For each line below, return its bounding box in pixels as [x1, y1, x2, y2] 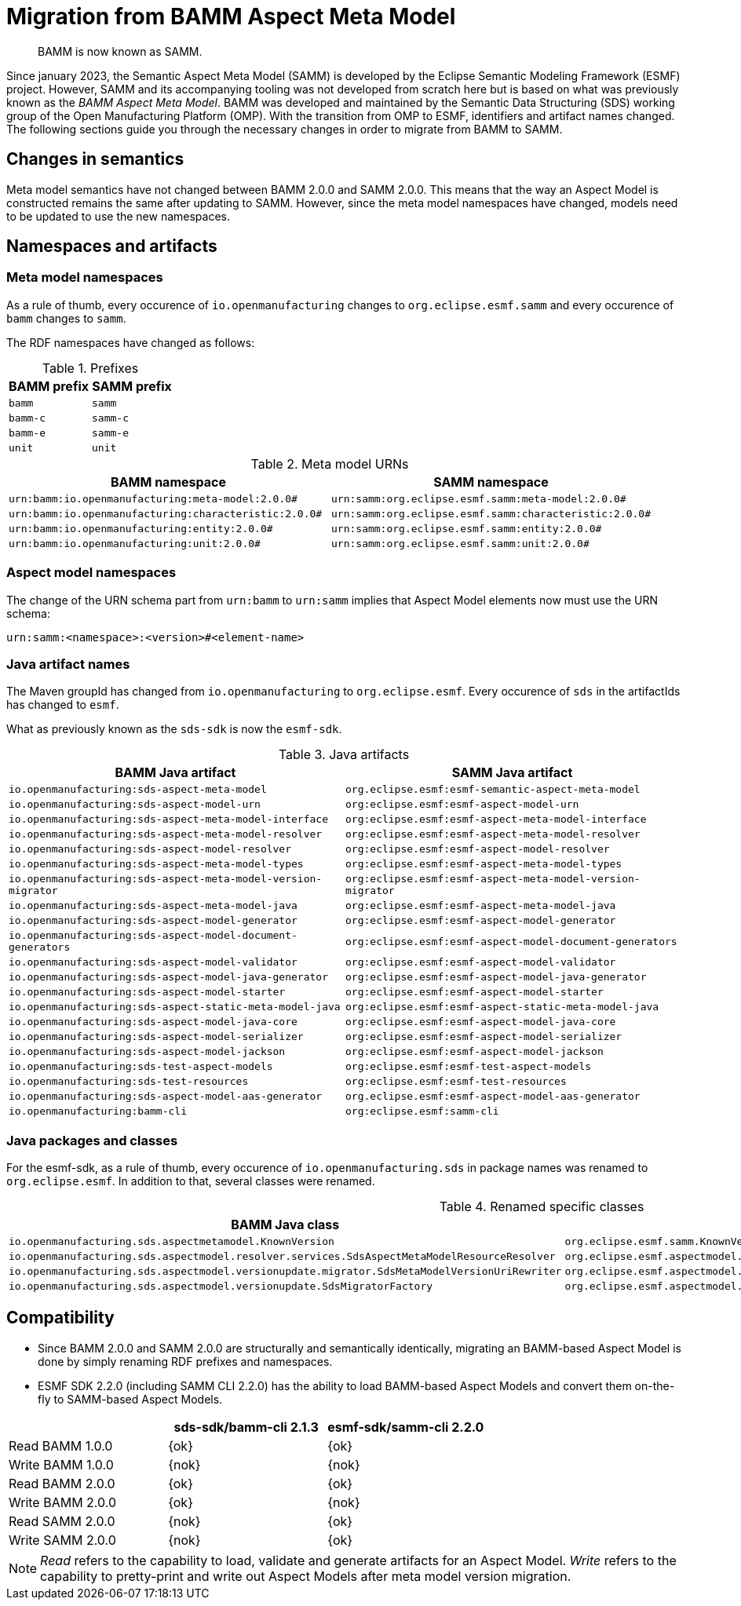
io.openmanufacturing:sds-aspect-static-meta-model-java [9, 1001, 341, 1013]
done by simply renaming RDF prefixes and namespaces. [38, 1354, 333, 1368]
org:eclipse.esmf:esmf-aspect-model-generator [345, 914, 616, 927]
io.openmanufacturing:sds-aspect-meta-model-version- [9, 873, 323, 885]
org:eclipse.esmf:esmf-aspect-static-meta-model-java [345, 1001, 659, 1013]
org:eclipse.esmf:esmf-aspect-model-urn [345, 798, 579, 811]
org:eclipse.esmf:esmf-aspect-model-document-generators [345, 935, 677, 947]
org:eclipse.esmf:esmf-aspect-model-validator [345, 956, 616, 969]
